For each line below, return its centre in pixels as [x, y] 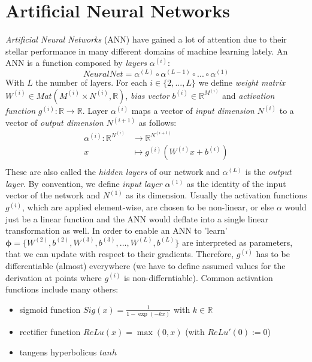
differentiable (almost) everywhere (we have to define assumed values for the [146, 266]
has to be [273, 254]
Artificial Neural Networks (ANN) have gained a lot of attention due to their [146, 39]
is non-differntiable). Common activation [199, 277]
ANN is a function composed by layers [76, 63]
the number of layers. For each [91, 82]
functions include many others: [62, 289]
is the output [268, 172]
